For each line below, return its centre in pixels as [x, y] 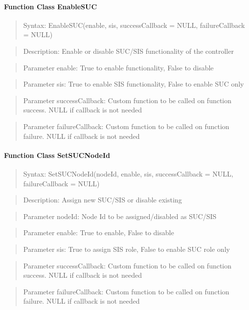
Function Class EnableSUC [51, 6]
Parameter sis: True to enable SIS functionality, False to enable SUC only [134, 84]
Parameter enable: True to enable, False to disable [99, 232]
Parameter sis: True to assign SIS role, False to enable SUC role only [126, 249]
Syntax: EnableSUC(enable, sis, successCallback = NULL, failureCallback [134, 25]
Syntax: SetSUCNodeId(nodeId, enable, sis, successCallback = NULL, [128, 173]
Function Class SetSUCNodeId [57, 155]
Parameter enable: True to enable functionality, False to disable [118, 67]
